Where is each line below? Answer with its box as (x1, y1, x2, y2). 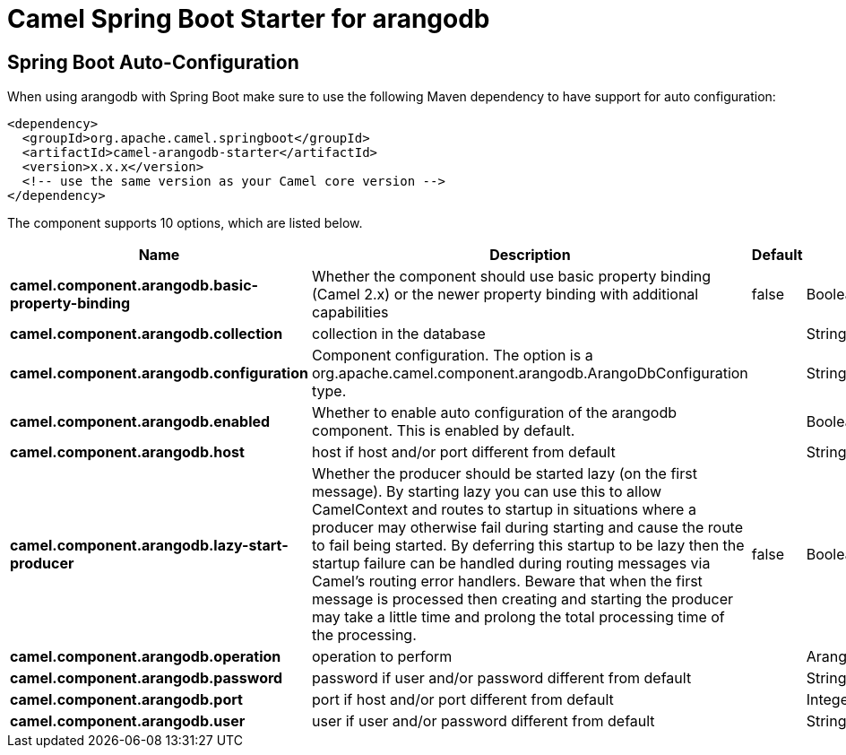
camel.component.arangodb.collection (10, 325, 283, 343)
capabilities (311, 303, 389, 322)
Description (489, 246, 571, 265)
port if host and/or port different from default (311, 690, 614, 709)
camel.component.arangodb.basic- (10, 276, 259, 295)
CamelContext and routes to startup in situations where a (311, 500, 696, 519)
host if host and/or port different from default (311, 443, 616, 462)
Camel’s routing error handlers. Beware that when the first (311, 572, 703, 591)
